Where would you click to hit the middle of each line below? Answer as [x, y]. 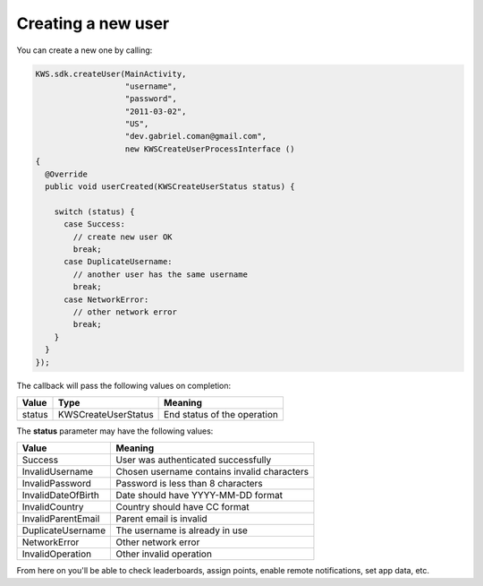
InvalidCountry [53, 507]
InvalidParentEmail [61, 519]
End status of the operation [221, 414]
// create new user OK [123, 237]
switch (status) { [94, 211]
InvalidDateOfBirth [61, 496]
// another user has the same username [160, 274]
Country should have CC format [182, 507]
